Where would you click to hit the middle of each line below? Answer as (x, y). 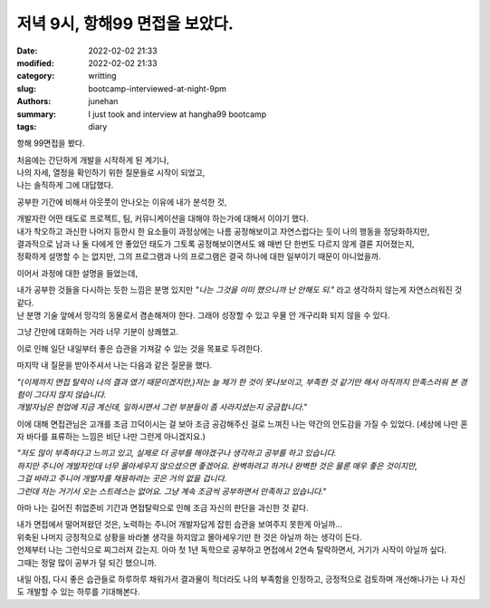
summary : (37, 114)
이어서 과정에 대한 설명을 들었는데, (77, 273)
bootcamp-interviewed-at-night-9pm (157, 88)
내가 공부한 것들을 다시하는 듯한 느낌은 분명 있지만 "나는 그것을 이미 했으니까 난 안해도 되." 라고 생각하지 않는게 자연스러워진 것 (240, 290)
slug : (26, 88)
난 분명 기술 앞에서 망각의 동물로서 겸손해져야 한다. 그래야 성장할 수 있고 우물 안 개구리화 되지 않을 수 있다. (203, 315)
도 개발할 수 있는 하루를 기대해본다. (78, 592)
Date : (27, 51)
